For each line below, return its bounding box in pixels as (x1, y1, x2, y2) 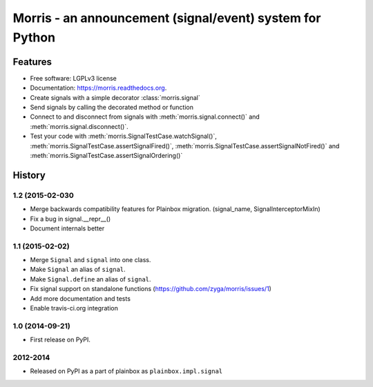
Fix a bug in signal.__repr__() (30, 215, 111, 223)
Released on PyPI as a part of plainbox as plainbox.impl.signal (30, 367, 223, 375)
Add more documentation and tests (30, 294, 131, 303)
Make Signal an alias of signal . (30, 266, 126, 274)
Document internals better (30, 224, 105, 232)
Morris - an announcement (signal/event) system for (12, 10, 321, 26)
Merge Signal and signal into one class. (30, 256, 151, 264)
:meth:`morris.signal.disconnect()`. (30, 122, 128, 130)
